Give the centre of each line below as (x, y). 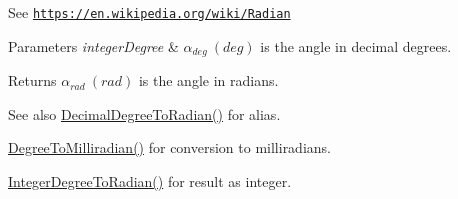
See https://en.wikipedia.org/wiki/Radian (149, 12)
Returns (32, 80)
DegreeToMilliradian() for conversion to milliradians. (169, 147)
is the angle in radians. (208, 80)
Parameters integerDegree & (93, 45)
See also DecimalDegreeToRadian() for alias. (144, 113)
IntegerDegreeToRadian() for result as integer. (150, 180)
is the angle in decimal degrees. (356, 45)
